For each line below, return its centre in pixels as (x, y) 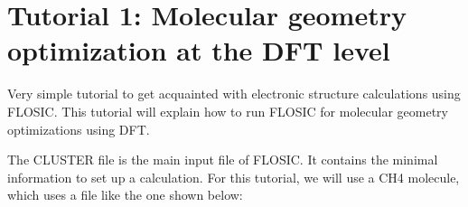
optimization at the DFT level (199, 50)
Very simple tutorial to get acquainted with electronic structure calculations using (234, 94)
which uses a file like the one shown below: (125, 195)
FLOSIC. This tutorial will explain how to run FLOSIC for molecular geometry (228, 111)
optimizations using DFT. (79, 129)
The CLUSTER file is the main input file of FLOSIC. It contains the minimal (223, 160)
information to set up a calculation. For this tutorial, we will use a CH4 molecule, (234, 177)
